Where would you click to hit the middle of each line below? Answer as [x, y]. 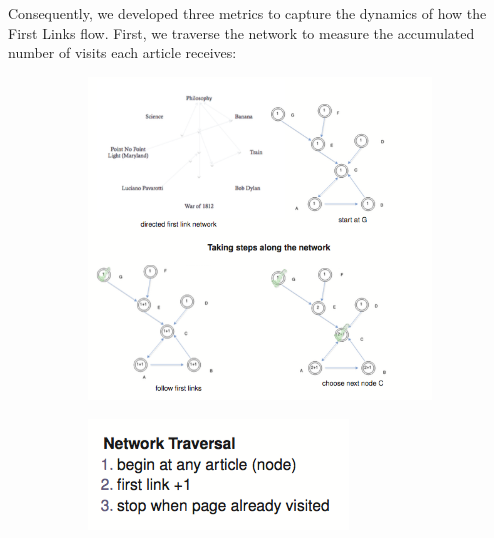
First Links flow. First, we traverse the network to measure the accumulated [241, 32]
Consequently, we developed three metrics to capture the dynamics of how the [247, 13]
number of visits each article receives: [122, 52]
